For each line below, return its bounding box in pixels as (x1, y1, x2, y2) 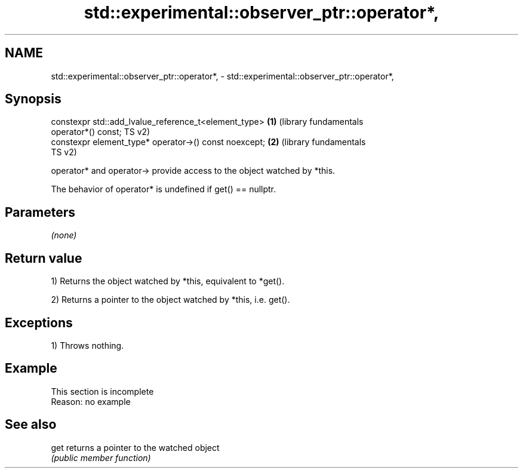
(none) (51, 230, 77, 241)
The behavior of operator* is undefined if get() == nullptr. (51, 184, 276, 195)
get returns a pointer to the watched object (51, 442, 220, 453)
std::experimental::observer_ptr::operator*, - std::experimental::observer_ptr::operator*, (51, 70, 394, 81)
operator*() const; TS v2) (51, 127, 150, 137)
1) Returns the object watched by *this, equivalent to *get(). (51, 276, 285, 287)
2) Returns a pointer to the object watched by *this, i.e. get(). (51, 294, 290, 305)
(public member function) (51, 452, 151, 463)
